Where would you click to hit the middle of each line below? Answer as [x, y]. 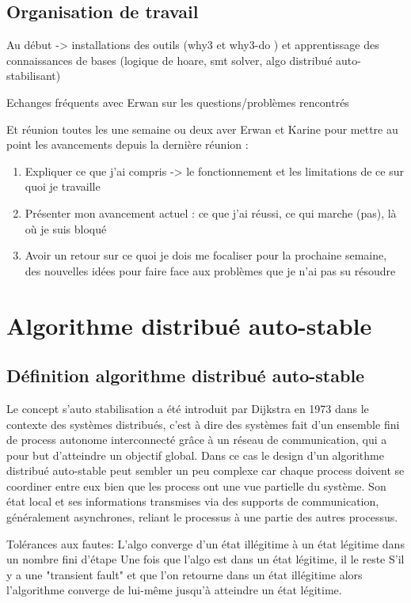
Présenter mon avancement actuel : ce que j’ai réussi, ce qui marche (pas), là [211, 212]
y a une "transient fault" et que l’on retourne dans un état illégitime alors [185, 574]
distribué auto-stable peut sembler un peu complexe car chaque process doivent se [205, 470]
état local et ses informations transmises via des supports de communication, [193, 501]
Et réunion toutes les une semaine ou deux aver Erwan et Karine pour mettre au [202, 129]
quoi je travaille [63, 186]
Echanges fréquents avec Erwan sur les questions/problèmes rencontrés [178, 102]
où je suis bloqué [66, 228]
